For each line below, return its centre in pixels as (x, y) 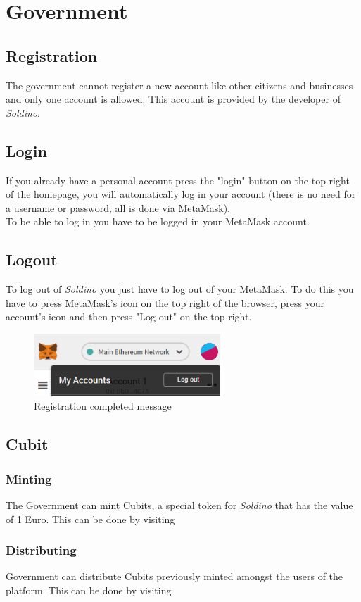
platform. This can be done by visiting (89, 590)
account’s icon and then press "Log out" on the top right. (129, 316)
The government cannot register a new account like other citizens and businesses (179, 85)
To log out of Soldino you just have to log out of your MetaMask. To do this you (180, 289)
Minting (29, 478)
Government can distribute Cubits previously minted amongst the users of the (175, 576)
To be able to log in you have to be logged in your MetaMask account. (158, 221)
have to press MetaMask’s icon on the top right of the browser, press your (165, 302)
